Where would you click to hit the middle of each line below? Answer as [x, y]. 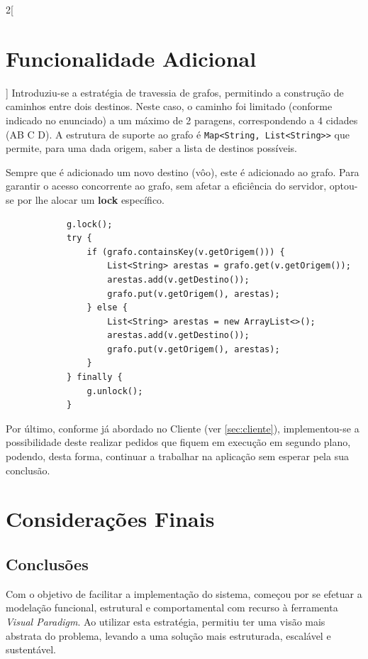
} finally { [94, 377]
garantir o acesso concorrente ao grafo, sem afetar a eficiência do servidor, [166, 186]
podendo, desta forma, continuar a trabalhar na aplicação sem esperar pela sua [177, 456]
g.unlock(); [115, 391]
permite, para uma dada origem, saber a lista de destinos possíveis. [151, 148]
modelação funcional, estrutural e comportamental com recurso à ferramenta [172, 608]
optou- [344, 186]
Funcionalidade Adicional [131, 58]
